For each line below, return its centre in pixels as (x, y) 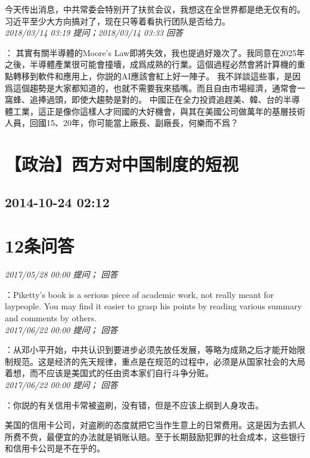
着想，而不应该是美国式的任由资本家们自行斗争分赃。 (109, 373)
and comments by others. (51, 318)
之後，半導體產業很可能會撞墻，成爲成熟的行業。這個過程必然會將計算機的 (151, 64)
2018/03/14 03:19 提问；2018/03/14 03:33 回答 (94, 33)
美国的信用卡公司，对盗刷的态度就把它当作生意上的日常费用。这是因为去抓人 (155, 425)
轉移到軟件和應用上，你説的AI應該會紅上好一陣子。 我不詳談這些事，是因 (157, 76)
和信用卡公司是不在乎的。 (55, 448)
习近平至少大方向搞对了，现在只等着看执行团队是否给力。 (117, 21)
